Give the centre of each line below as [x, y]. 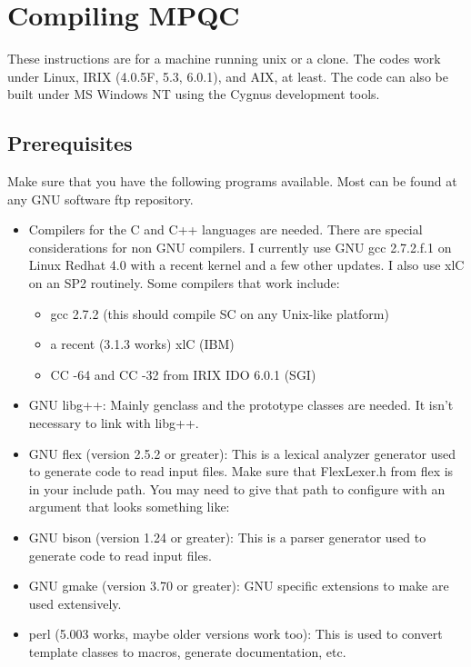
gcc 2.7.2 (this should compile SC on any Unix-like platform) [220, 313]
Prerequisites [70, 143]
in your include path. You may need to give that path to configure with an [237, 488]
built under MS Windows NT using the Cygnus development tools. [194, 94]
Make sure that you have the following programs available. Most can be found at [232, 181]
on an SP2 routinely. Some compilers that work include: [184, 283]
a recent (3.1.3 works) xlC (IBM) [142, 344]
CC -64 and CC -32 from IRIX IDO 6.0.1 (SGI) [183, 374]
